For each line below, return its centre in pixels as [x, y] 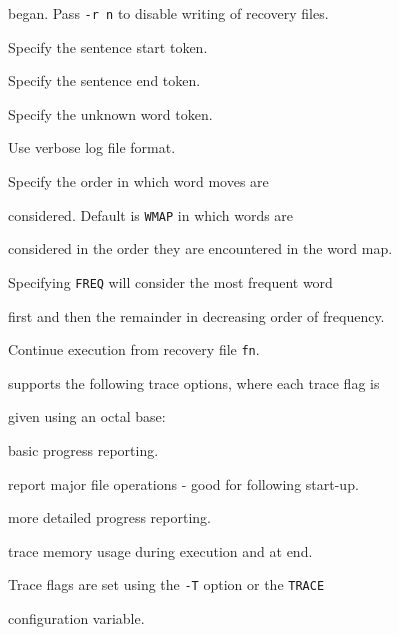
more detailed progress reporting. [109, 517]
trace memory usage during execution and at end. [160, 550]
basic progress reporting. [83, 449]
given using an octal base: [87, 416]
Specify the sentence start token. [108, 46]
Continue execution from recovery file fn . [134, 349]
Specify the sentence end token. [104, 80]
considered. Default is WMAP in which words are [151, 214]
